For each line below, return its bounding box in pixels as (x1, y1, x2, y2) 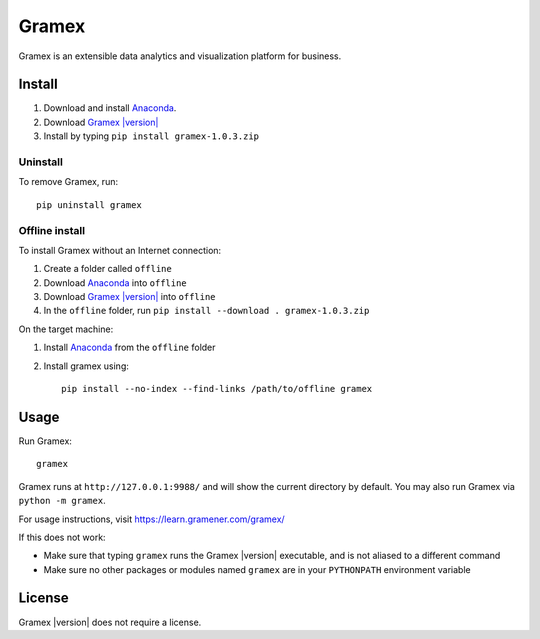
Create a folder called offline (43, 263, 172, 275)
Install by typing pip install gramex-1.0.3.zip (43, 130, 260, 142)
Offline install (18, 223, 85, 237)
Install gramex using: (43, 360, 130, 372)
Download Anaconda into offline (43, 276, 187, 289)
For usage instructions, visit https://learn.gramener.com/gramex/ (18, 513, 285, 525)
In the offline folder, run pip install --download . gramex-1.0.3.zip (43, 305, 370, 317)
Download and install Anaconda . (43, 102, 177, 114)
